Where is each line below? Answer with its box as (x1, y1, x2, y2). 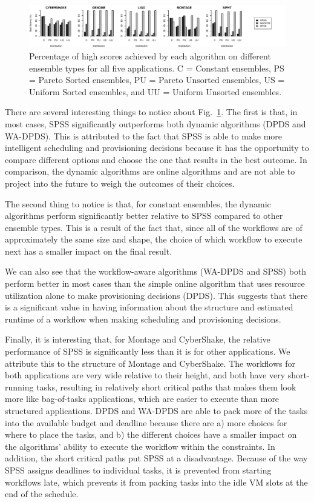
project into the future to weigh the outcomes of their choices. (5, 176, 235, 189)
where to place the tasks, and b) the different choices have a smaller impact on (5, 428, 297, 441)
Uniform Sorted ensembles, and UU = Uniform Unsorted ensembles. (29, 85, 282, 98)
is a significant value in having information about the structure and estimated (5, 301, 293, 313)
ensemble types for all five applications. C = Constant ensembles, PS (29, 61, 284, 74)
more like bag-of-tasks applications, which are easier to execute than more (5, 392, 280, 405)
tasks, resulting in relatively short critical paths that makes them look (36, 380, 296, 393)
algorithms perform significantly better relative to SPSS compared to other (5, 209, 283, 222)
